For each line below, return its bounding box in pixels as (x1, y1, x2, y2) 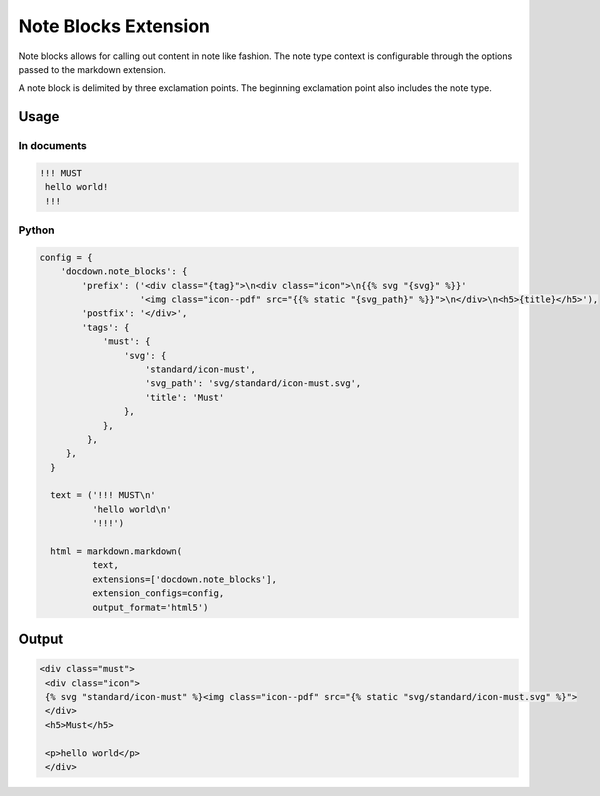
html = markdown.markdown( (50, 546, 183, 557)
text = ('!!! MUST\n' (50, 490, 157, 501)
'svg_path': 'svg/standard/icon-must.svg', (145, 378, 362, 389)
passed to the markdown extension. (18, 63, 167, 75)
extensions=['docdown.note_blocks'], (91, 573, 277, 585)
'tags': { (81, 321, 130, 333)
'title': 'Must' (145, 391, 225, 403)
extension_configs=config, (91, 588, 225, 599)
